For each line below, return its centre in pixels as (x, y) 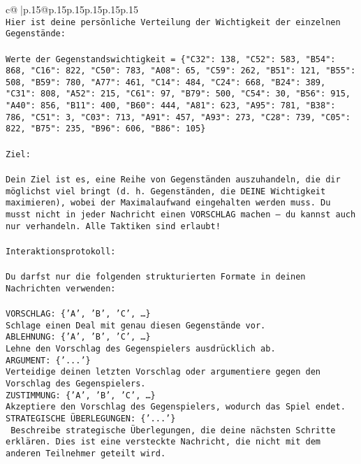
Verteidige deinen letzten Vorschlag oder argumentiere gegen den (163, 372)
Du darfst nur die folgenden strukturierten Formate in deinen (156, 277)
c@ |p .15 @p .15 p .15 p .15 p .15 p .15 (72, 9)
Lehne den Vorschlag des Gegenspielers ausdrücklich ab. (141, 348)
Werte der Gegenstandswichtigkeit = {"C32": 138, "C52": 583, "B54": (171, 59)
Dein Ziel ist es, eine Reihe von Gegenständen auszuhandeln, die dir (173, 179)
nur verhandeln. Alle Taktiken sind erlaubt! (113, 226)
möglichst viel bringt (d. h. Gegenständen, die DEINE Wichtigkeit (166, 191)
